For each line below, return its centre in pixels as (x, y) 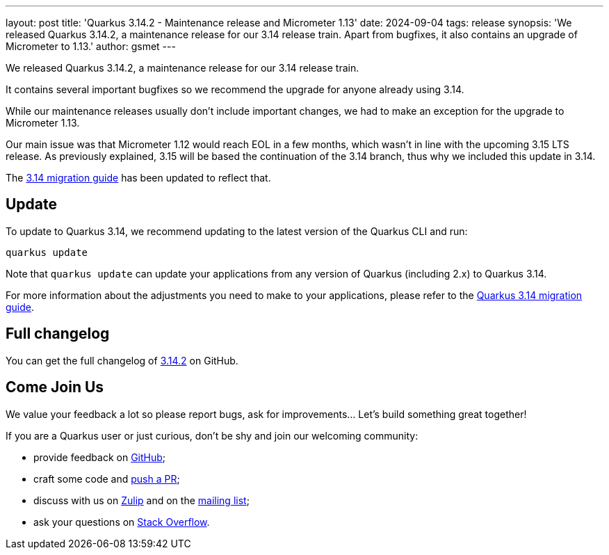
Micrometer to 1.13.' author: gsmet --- (91, 46)
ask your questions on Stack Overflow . (122, 522)
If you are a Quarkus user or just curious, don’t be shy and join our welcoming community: (212, 435)
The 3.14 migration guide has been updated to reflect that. (138, 178)
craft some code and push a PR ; (107, 478)
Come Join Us (55, 387)
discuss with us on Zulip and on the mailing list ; (141, 500)
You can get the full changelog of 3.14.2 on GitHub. (122, 360)
